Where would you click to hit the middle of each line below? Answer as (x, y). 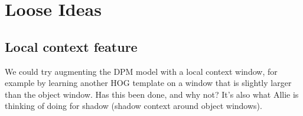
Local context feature (71, 46)
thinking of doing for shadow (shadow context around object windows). (133, 106)
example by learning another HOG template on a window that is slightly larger (148, 83)
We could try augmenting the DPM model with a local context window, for (141, 71)
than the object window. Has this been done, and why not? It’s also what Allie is (152, 94)
